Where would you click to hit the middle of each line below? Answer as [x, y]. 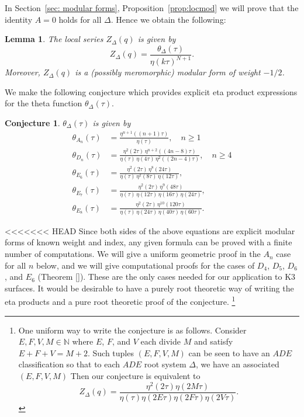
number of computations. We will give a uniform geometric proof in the [133, 254]
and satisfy [213, 341]
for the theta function [44, 103]
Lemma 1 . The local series [54, 39]
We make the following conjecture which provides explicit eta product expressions [151, 91]
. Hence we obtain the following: [168, 19]
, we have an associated [237, 364]
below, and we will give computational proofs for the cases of [145, 265]
